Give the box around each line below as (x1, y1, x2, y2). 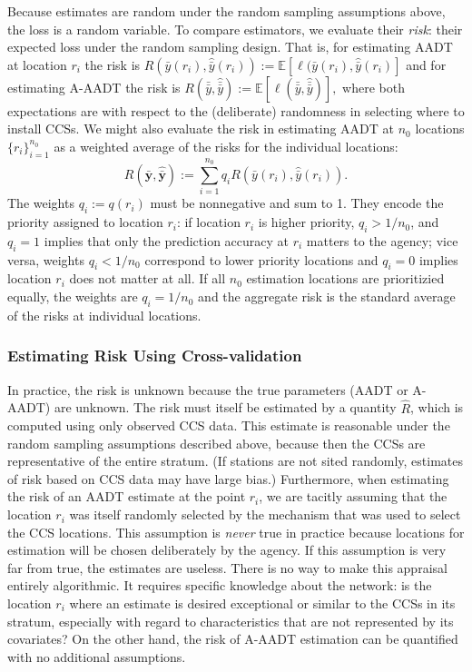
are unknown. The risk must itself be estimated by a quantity (54, 398, 397, 417)
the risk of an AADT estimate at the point (7, 487, 246, 506)
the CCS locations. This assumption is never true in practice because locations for (7, 522, 465, 541)
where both (342, 77, 405, 96)
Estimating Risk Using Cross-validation (7, 344, 302, 367)
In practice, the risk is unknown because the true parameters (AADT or (7, 380, 408, 399)
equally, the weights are (7, 287, 138, 306)
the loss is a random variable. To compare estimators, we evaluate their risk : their (7, 19, 463, 38)
